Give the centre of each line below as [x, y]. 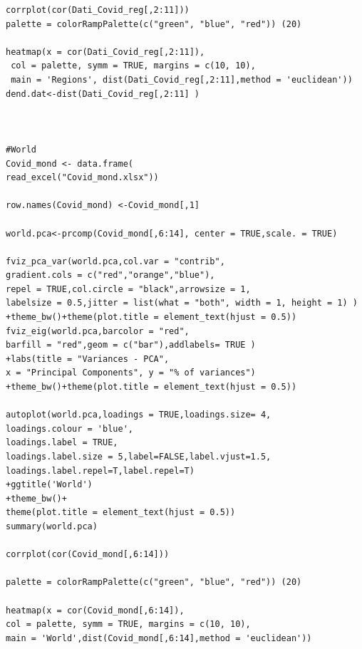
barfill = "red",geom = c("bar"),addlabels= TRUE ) [131, 345]
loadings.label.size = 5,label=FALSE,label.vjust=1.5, [139, 457]
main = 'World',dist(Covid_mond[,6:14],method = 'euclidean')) [159, 638]
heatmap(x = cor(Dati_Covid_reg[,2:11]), [105, 52]
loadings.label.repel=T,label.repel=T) [100, 471]
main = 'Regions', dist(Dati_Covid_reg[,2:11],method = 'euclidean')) [182, 79]
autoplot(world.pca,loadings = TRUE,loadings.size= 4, [139, 415]
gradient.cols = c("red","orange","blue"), [110, 275]
